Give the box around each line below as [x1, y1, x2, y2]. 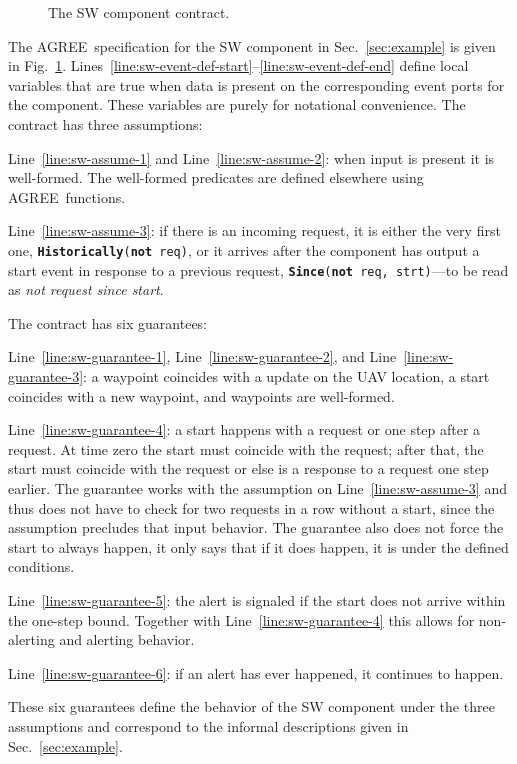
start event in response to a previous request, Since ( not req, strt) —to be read [8, 259, 509, 280]
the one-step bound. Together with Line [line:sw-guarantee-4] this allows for [8, 609, 475, 630]
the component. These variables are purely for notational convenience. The [8, 94, 466, 115]
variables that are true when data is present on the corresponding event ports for [8, 74, 505, 95]
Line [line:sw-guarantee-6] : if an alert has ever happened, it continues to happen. [8, 662, 504, 683]
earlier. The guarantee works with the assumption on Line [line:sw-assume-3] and [8, 478, 507, 498]
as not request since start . [8, 279, 164, 300]
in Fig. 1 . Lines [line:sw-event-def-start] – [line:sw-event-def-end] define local [8, 55, 469, 76]
